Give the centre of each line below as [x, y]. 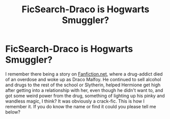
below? [13, 112]
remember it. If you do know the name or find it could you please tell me [81, 106]
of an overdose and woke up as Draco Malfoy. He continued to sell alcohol [83, 79]
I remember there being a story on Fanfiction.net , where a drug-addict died [84, 74]
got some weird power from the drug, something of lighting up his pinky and [85, 96]
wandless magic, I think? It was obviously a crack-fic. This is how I [75, 101]
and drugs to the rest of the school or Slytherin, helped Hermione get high [83, 85]
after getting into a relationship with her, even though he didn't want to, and [84, 90]
